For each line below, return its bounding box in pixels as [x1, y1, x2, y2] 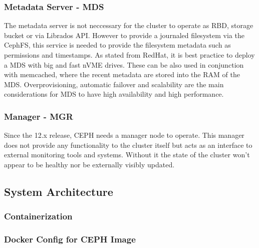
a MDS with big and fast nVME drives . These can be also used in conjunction [4, 59, 244, 70]
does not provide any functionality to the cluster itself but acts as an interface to [4, 139, 252, 150]
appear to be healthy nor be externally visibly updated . [4, 159, 175, 169]
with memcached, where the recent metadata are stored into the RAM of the [4, 69, 240, 80]
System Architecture [4, 183, 113, 199]
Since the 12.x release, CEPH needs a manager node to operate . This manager [4, 130, 244, 140]
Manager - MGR [4, 110, 73, 122]
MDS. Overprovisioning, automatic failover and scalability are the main [4, 79, 224, 89]
